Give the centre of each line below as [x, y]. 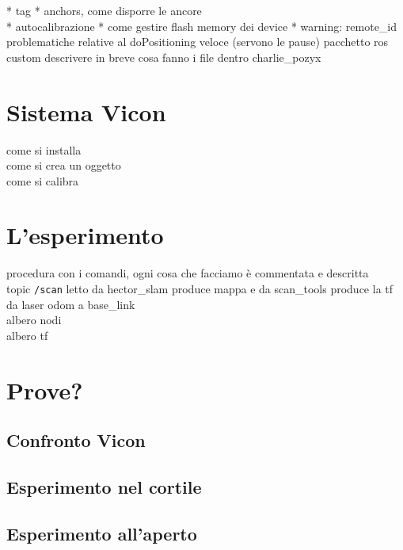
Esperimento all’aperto [102, 533]
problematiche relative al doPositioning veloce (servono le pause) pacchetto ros [198, 42]
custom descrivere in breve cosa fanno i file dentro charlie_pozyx [164, 57]
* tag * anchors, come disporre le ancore [104, 10]
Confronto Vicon [76, 440]
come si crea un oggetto [64, 165]
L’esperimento [85, 235]
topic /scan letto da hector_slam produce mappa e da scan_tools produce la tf [200, 288]
